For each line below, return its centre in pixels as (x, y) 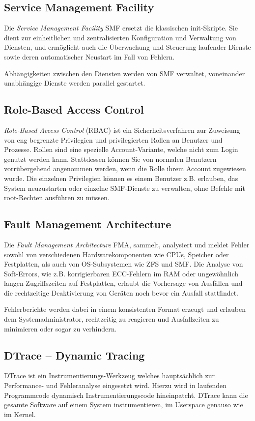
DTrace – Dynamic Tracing (74, 355)
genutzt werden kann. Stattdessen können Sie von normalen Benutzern (110, 159)
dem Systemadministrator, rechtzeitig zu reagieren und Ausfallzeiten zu (112, 319)
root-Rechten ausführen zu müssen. (57, 197)
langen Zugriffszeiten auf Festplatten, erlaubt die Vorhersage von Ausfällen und (123, 283)
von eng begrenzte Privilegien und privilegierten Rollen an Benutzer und (113, 139)
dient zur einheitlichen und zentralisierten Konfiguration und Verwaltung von (120, 37)
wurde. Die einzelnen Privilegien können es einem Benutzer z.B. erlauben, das (121, 178)
